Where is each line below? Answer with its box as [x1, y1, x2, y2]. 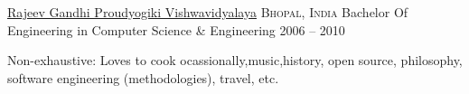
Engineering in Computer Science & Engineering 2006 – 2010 [7, 20, 345, 39]
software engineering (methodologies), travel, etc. [7, 68, 279, 87]
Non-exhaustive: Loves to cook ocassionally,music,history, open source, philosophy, [7, 51, 463, 70]
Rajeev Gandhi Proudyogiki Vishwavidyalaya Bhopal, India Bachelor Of [7, 3, 408, 21]
